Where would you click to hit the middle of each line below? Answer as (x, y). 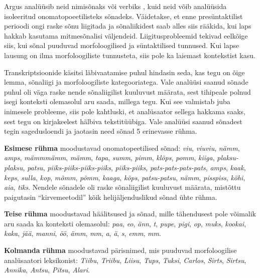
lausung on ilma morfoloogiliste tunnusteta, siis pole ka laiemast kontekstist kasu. (130, 55)
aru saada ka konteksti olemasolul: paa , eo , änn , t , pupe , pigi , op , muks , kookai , (125, 223)
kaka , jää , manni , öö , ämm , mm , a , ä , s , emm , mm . (83, 233)
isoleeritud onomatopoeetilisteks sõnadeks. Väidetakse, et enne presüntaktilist (123, 16)
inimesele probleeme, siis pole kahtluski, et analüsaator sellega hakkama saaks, (125, 111)
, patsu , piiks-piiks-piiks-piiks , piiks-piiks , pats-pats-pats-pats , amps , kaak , (134, 167)
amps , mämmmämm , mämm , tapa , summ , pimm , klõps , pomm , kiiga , (109, 158)
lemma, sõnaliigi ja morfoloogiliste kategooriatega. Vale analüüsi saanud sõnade (126, 82)
